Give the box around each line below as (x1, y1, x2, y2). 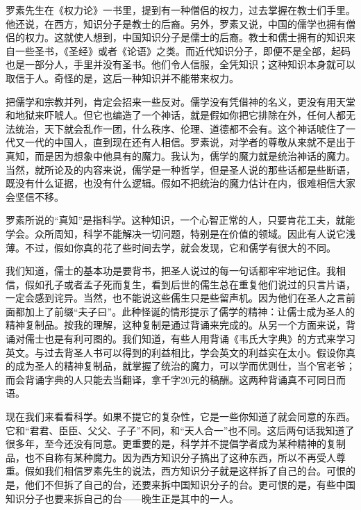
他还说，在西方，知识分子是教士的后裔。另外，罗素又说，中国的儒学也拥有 (6, 16, 346, 31)
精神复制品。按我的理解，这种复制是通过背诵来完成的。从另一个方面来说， (6, 318, 346, 332)
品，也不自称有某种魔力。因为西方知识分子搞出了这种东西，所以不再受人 (6, 450, 336, 464)
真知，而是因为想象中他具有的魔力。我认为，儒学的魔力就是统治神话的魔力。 (6, 148, 355, 163)
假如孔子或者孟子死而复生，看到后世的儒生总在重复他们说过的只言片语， (24, 277, 355, 291)
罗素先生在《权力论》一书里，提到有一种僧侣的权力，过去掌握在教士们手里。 (6, 3, 355, 17)
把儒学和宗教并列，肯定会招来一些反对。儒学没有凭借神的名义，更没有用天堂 (6, 94, 355, 108)
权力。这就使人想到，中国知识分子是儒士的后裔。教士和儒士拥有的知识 (24, 30, 346, 44)
